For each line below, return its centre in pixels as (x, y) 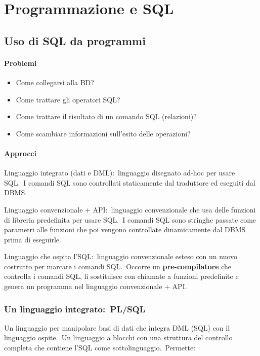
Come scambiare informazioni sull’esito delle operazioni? (103, 133)
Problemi (20, 63)
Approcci (20, 153)
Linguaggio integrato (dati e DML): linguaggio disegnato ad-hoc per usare (120, 173)
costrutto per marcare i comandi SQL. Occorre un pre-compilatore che (118, 266)
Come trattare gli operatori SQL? (68, 99)
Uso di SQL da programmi (75, 40)
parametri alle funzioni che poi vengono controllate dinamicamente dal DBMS (125, 229)
